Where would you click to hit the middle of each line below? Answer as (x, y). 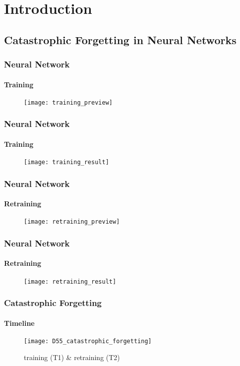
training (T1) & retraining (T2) (72, 357)
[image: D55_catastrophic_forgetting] (88, 341)
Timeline (19, 323)
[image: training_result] (66, 162)
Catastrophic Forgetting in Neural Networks (120, 39)
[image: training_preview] (68, 102)
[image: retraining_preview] (72, 222)
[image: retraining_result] (70, 281)
